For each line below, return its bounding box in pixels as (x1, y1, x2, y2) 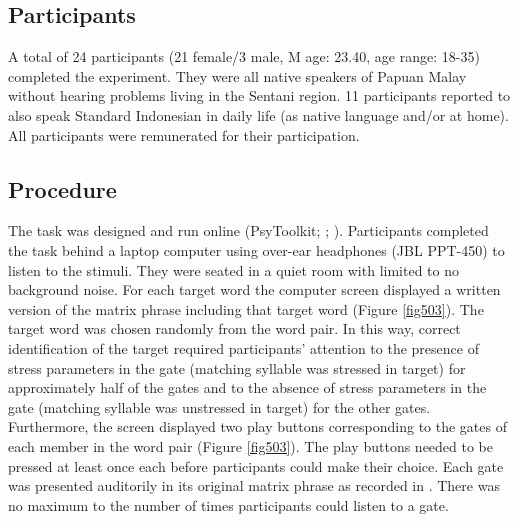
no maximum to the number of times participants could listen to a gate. (8, 494, 449, 515)
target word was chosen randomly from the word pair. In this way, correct (8, 318, 461, 339)
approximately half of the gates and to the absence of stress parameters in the (8, 377, 487, 398)
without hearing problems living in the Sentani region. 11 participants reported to (8, 85, 511, 106)
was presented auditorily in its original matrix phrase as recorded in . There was (8, 475, 500, 496)
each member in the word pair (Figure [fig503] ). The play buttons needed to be (8, 435, 494, 456)
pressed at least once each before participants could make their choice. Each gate (8, 455, 504, 476)
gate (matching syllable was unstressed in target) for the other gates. (8, 396, 431, 417)
